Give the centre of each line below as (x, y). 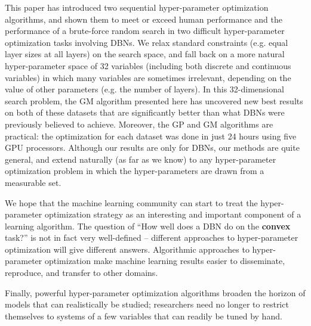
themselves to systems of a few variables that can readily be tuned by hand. (144, 316)
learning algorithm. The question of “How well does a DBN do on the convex (148, 226)
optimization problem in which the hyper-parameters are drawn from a (135, 171)
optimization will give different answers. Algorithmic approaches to (127, 249)
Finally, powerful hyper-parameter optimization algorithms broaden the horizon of (155, 292)
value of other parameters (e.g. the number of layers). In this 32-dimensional (144, 89)
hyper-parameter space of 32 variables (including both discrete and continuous (148, 65)
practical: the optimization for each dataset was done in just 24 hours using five (151, 136)
